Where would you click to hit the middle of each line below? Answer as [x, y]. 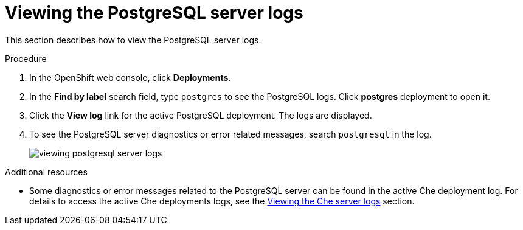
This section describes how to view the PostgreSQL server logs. [133, 40]
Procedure [26, 58]
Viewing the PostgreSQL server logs [154, 13]
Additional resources [46, 172]
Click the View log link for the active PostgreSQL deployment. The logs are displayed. [201, 115]
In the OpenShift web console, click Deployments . [130, 77]
